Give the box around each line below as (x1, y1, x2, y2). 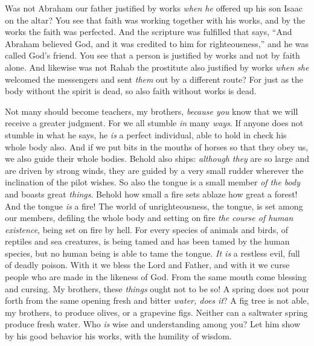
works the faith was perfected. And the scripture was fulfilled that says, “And (5, 25, 292, 38)
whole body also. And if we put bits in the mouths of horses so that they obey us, (5, 140, 309, 153)
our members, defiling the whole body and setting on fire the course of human (5, 211, 293, 224)
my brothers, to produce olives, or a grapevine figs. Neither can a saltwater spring (5, 306, 308, 318)
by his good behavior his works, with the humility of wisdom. (5, 330, 232, 342)
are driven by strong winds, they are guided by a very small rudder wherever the (5, 164, 304, 176)
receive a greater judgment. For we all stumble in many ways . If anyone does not (5, 117, 304, 129)
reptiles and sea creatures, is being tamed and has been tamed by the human (5, 235, 290, 248)
